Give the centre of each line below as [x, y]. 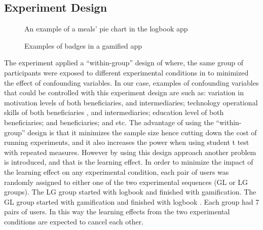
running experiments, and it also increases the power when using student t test [127, 142]
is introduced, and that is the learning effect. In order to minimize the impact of [129, 162]
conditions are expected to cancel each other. [74, 221]
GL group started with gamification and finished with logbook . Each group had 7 [132, 201]
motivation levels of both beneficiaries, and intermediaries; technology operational [131, 102]
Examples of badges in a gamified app [83, 45]
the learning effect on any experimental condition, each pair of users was [117, 171]
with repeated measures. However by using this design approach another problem [130, 152]
